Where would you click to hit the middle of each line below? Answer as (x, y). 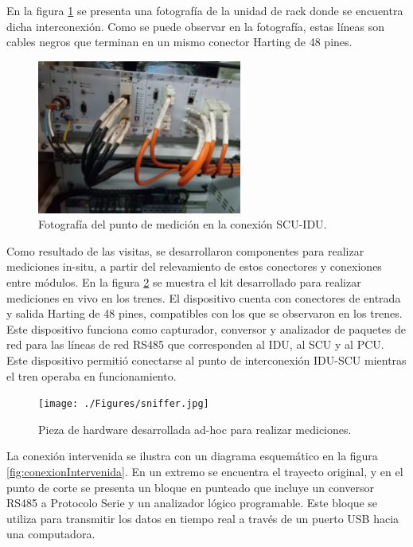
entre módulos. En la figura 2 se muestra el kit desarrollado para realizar (184, 281)
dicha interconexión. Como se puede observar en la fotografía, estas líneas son (196, 26)
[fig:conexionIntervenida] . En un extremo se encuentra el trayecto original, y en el (205, 471)
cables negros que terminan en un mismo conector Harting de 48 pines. (179, 42)
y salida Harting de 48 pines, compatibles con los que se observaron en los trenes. (205, 313)
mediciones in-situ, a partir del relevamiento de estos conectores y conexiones (194, 266)
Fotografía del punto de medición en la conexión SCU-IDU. (183, 224)
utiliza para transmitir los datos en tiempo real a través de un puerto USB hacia (203, 518)
